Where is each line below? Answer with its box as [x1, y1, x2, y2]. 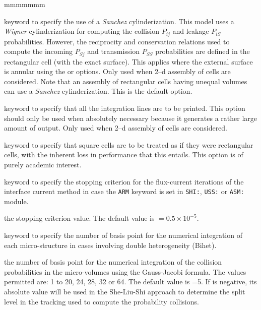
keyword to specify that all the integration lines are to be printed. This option [4, 103, 245, 113]
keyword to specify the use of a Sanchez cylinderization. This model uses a [4, 16, 234, 26]
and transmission [87, 46, 140, 56]
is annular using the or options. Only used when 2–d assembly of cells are [4, 66, 231, 77]
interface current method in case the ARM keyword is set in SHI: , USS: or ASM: [4, 186, 244, 197]
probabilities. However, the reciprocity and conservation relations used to [4, 36, 230, 46]
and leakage [172, 26, 209, 36]
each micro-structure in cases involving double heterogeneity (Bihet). [4, 239, 217, 250]
